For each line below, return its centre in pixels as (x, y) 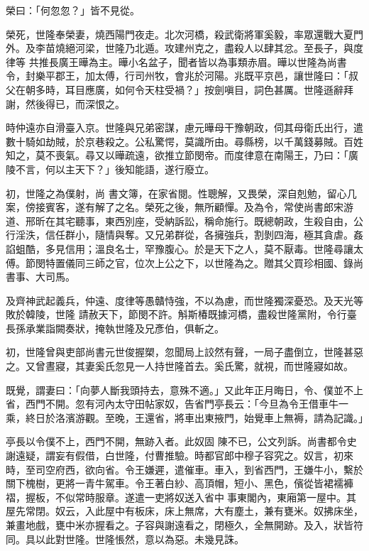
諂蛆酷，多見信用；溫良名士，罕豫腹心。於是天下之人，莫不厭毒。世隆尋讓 (180, 248)
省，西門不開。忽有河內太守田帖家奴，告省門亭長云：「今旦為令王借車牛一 (177, 404)
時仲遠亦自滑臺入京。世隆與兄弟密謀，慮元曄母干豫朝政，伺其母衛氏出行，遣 (184, 127)
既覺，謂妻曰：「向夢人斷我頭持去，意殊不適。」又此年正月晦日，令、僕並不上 (184, 389)
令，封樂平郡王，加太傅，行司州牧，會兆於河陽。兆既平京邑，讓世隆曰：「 (177, 76)
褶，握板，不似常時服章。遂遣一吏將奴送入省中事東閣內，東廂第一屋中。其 (181, 497)
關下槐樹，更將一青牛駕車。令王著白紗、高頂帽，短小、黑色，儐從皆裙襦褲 (180, 483)
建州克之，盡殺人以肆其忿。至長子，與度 (269, 48)
